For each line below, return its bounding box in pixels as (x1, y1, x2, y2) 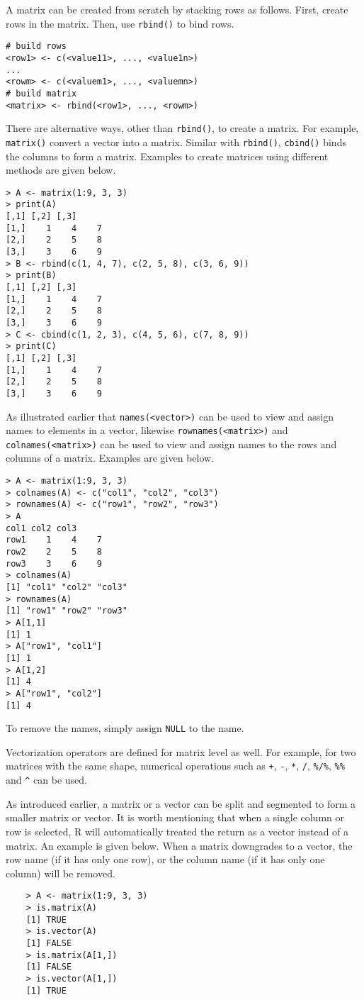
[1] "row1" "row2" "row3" (6, 606, 127, 616)
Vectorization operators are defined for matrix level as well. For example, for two (6, 744, 356, 759)
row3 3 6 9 (6, 558, 103, 569)
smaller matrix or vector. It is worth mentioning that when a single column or (6, 810, 345, 825)
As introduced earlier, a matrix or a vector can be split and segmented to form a (6, 796, 356, 811)
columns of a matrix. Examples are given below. (6, 450, 215, 465)
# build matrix (6, 88, 77, 99)
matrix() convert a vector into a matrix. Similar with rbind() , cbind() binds (6, 134, 346, 149)
